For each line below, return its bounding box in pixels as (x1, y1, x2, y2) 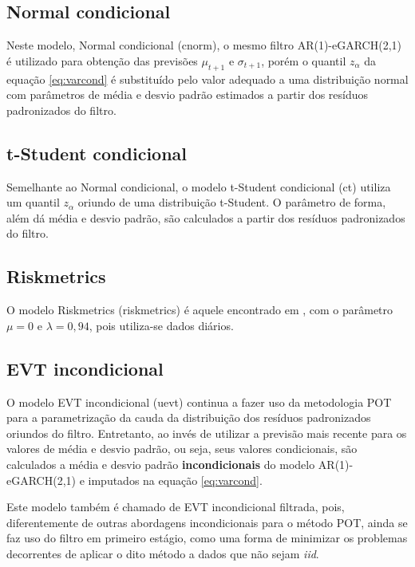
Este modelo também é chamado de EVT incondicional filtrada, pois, (6, 498, 345, 515)
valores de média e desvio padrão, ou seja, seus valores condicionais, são (6, 440, 358, 457)
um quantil (6, 194, 60, 211)
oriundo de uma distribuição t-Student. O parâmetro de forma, (77, 194, 386, 211)
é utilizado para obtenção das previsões (6, 52, 198, 69)
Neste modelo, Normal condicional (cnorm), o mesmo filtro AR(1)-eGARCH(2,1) (6, 37, 401, 53)
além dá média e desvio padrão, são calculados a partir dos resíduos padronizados (6, 209, 405, 226)
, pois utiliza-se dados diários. (89, 317, 234, 333)
